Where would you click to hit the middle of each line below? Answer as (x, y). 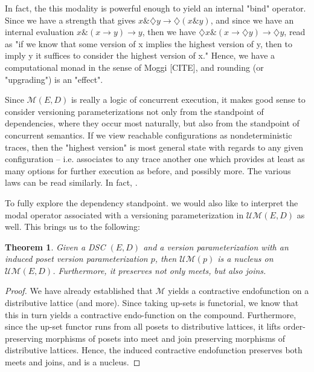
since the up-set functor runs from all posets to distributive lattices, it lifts (143, 326)
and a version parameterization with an (216, 246)
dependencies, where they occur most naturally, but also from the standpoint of (152, 123)
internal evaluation (40, 32)
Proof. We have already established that (79, 291)
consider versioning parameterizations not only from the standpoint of (134, 111)
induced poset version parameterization (76, 259)
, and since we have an (252, 20)
